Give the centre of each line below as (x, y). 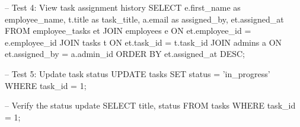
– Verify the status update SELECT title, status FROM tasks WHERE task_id (150, 105)
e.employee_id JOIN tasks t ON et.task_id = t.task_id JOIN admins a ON (143, 42)
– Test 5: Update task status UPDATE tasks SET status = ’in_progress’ (138, 73)
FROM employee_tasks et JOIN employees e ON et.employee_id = (128, 31)
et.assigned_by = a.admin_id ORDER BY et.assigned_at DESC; (125, 54)
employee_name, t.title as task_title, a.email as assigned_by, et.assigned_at (144, 19)
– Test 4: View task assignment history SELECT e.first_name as (123, 7)
